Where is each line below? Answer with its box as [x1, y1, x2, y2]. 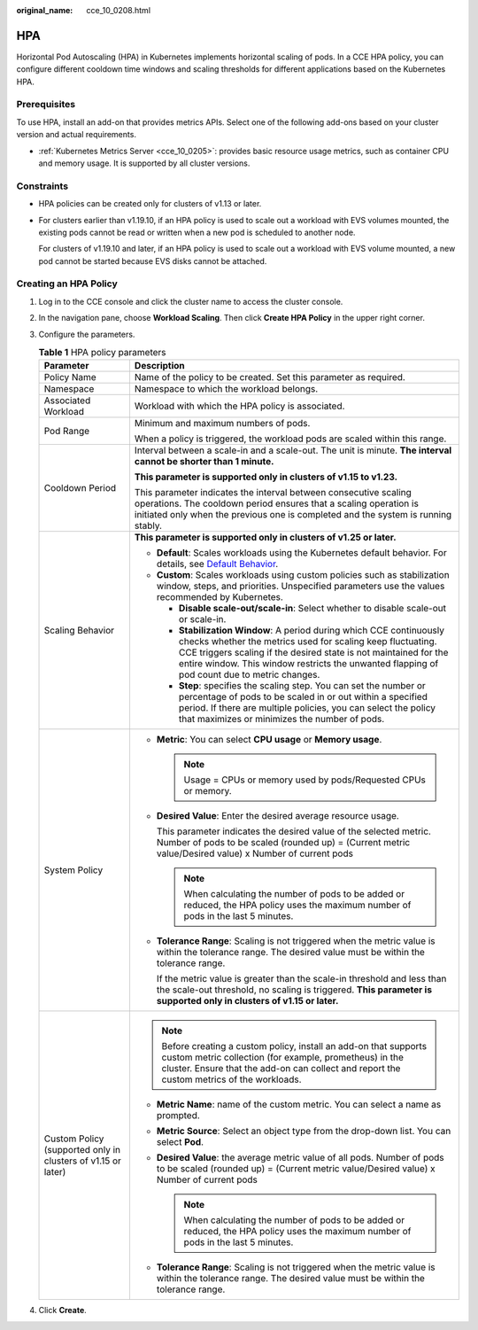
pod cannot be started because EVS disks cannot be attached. [38, 255, 267, 266]
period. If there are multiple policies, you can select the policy [178, 702, 436, 714]
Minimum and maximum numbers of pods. [134, 417, 311, 430]
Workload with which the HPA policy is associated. [134, 400, 345, 412]
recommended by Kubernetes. [156, 591, 283, 603]
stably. [134, 519, 163, 532]
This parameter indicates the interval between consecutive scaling [134, 486, 412, 499]
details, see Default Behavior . [156, 558, 279, 571]
